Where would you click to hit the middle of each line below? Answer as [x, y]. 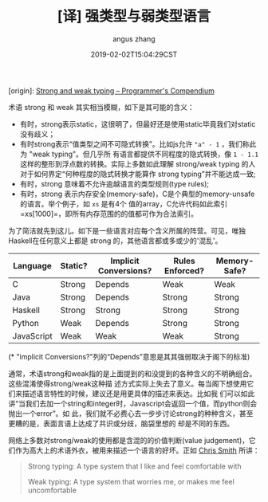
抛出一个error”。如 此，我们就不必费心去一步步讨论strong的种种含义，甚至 [131, 413]
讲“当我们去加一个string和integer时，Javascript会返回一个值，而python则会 [133, 403]
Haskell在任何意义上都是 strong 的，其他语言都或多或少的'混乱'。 [115, 241]
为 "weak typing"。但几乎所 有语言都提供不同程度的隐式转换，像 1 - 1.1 [139, 154]
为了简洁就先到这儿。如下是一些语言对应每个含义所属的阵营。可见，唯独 [127, 230]
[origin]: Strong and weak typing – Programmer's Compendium [112, 90]
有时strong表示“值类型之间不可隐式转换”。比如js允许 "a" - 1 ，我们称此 [138, 143]
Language [32, 265]
